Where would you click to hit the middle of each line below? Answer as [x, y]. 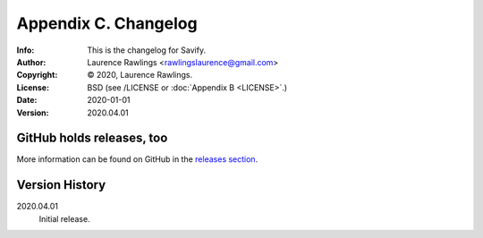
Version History [61, 185]
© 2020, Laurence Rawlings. [140, 75]
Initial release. [64, 218]
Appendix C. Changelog [107, 23]
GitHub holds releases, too [92, 138]
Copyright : [37, 75]
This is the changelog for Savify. [146, 50]
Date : [27, 100]
